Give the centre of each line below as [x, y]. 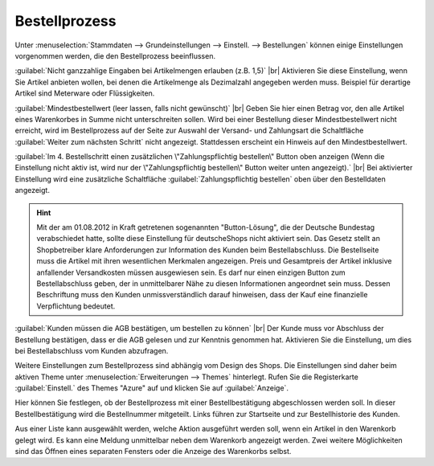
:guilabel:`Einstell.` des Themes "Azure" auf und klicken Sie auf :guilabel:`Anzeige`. [152, 388]
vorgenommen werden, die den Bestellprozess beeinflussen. [115, 55]
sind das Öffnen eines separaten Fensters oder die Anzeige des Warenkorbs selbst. [153, 452]
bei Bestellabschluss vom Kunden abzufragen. [92, 350]
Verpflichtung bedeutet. [76, 306]
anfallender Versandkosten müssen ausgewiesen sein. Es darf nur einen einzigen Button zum [191, 272]
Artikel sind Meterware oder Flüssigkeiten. [85, 93]
